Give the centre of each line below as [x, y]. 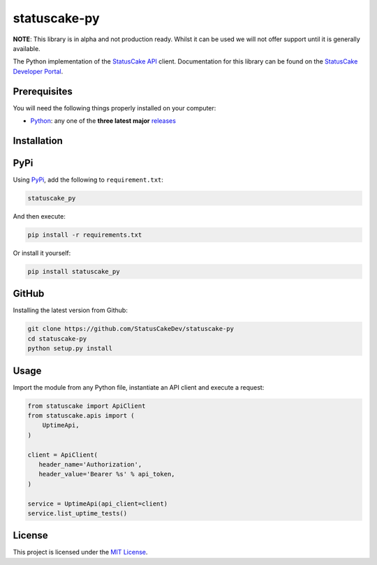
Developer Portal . [38, 71]
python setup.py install [70, 348]
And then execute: [39, 216]
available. [27, 48]
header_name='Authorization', [90, 464]
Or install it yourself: [42, 253]
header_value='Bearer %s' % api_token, [107, 474]
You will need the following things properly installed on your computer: [114, 108]
